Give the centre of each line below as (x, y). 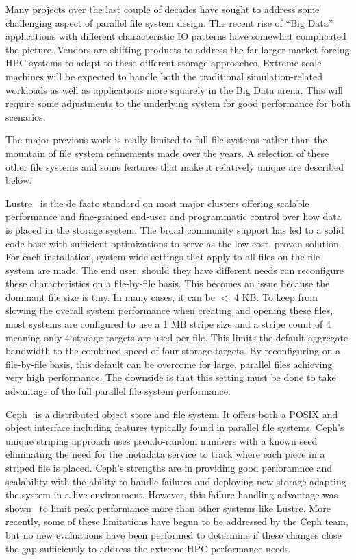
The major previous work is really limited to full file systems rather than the (166, 139)
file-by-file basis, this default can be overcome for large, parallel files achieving (169, 364)
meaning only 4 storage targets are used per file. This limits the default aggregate (177, 337)
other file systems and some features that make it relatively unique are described (175, 166)
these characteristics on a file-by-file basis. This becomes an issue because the (168, 283)
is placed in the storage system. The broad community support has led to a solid (175, 229)
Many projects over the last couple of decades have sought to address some (163, 9)
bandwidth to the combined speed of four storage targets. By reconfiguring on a (173, 351)
